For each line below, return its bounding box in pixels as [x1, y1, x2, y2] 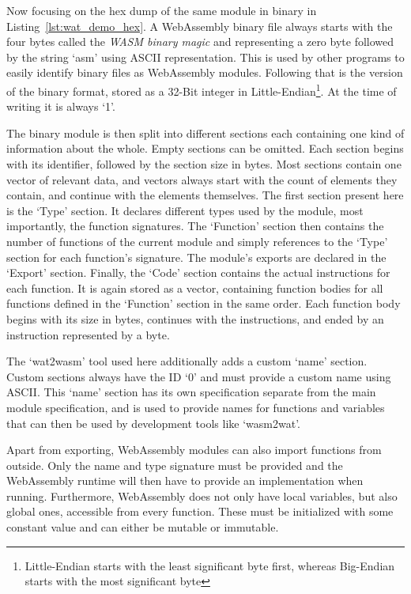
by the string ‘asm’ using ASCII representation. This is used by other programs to [6, 48, 405, 65]
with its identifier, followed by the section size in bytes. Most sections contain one [6, 156, 402, 172]
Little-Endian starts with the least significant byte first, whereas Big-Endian [25, 557, 395, 573]
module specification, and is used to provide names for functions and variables [6, 399, 385, 415]
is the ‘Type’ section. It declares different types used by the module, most [6, 202, 364, 218]
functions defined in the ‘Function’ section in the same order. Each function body [6, 295, 401, 312]
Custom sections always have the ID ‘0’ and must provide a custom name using [6, 368, 391, 384]
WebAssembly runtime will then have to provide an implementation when [6, 472, 364, 489]
